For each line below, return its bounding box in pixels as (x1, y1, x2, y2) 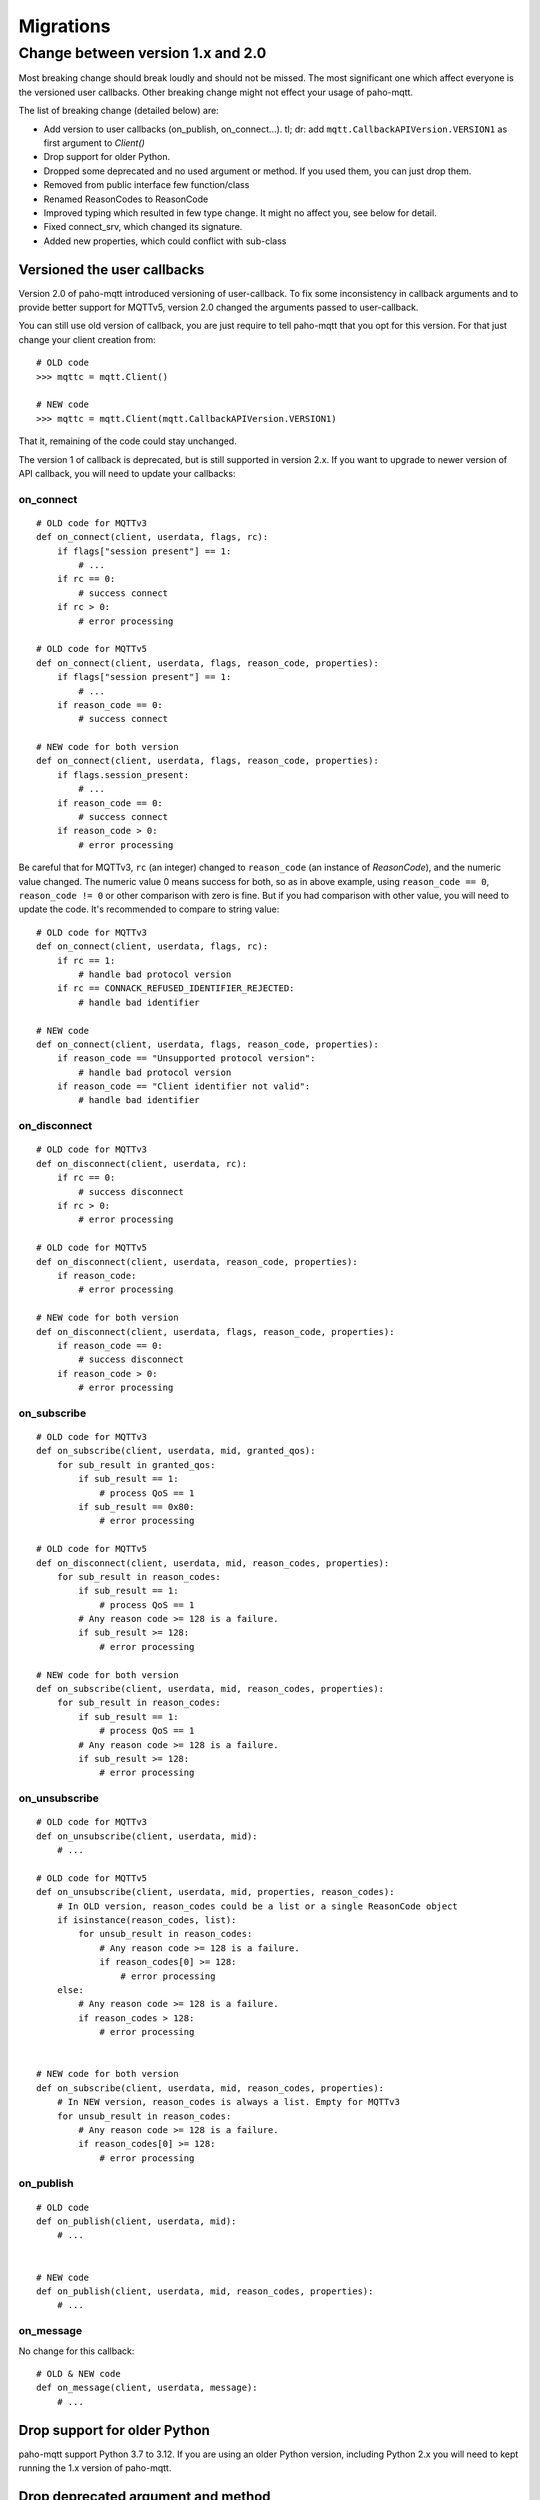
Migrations (18, 15, 111, 37)
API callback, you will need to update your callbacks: (18, 467, 236, 479)
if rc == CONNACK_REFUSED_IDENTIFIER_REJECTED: (56, 983, 295, 994)
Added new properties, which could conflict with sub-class (43, 235, 287, 247)
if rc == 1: (56, 955, 116, 966)
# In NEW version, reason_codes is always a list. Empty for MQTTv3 (56, 2096, 400, 2108)
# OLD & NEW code (36, 2368, 121, 2379)
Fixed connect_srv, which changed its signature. (43, 221, 243, 233)
